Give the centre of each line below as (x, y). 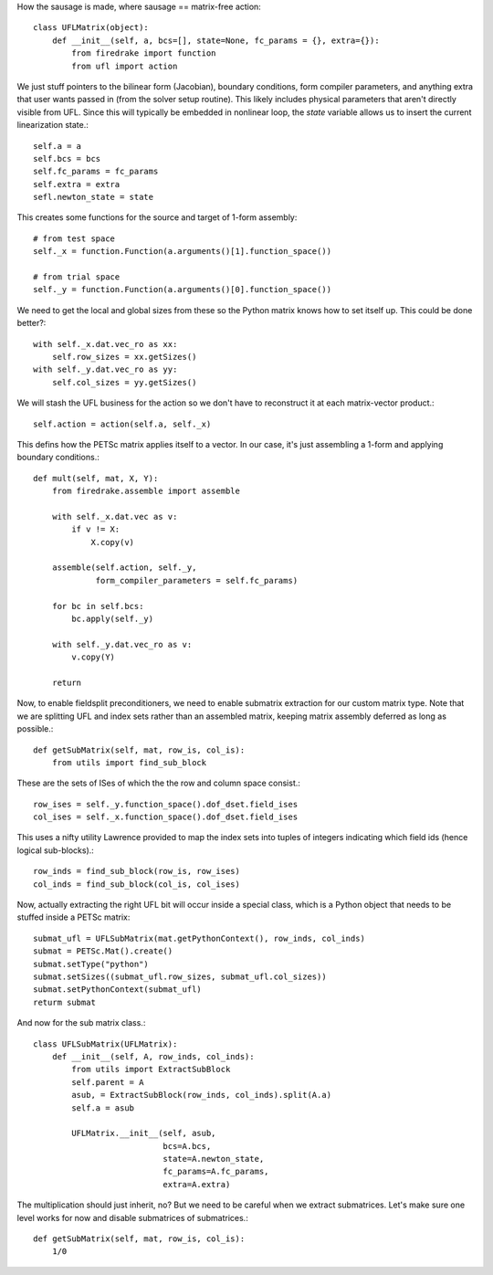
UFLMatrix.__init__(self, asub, (144, 1133)
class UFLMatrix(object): (91, 28)
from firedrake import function (144, 53)
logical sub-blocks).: (56, 850)
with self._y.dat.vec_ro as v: (122, 644)
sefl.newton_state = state (94, 197)
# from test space (74, 238)
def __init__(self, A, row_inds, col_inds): (153, 1056)
